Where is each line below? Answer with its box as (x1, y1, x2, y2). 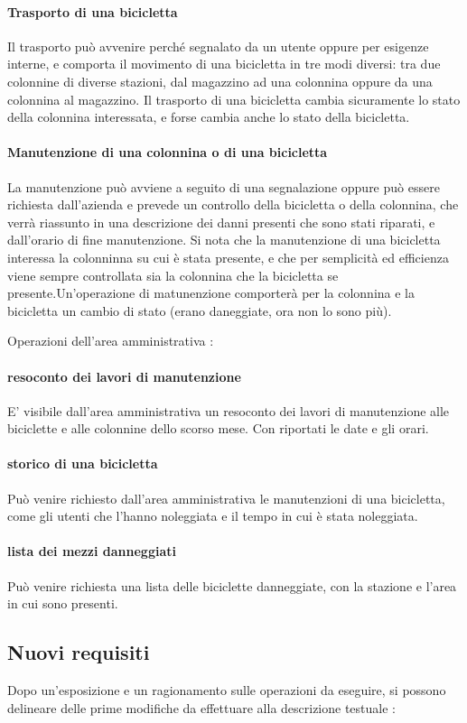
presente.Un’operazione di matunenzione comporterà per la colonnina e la (7, 283, 416, 302)
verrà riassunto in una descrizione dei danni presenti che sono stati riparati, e (7, 212, 435, 231)
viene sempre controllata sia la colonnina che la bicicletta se (7, 265, 339, 284)
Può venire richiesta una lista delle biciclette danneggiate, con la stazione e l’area (7, 576, 457, 595)
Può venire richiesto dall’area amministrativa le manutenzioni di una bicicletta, (7, 488, 445, 507)
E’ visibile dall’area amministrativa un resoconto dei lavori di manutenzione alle (7, 401, 450, 420)
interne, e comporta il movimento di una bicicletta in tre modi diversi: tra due (7, 54, 441, 73)
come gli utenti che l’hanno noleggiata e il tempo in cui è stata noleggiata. (7, 506, 418, 525)
